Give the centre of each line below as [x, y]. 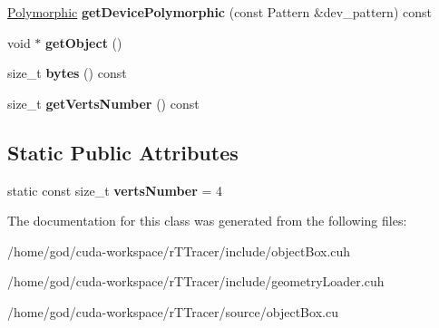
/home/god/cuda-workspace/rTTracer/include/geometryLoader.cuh [196, 281]
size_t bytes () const [67, 73]
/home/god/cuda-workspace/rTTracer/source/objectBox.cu [173, 311]
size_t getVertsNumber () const [103, 103]
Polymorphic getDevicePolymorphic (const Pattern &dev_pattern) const [219, 12]
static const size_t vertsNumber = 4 [115, 190]
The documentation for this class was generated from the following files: [207, 221]
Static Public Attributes [123, 152]
